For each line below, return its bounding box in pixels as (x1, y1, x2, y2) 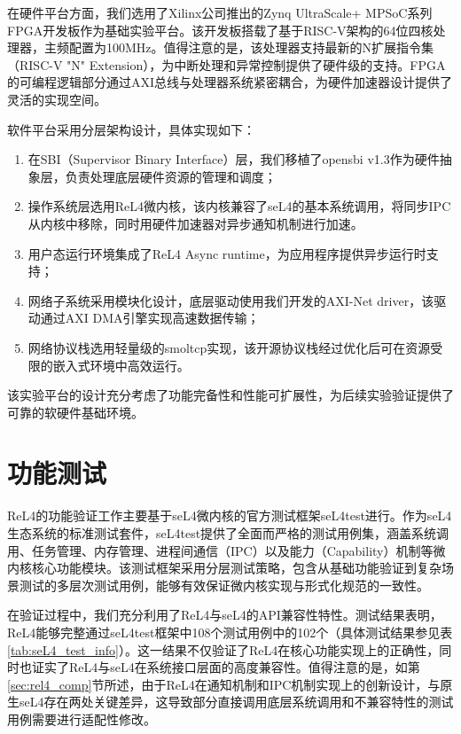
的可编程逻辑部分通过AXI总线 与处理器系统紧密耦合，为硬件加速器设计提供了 (7, 73, 453, 91)
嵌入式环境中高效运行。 (52, 355, 190, 374)
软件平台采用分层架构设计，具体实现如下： (7, 120, 255, 138)
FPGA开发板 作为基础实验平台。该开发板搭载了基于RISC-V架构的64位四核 (7, 20, 434, 39)
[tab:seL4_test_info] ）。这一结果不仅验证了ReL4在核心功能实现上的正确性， (7, 640, 440, 659)
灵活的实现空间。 (7, 90, 106, 108)
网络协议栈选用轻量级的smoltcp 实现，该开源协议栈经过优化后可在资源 (27, 338, 431, 356)
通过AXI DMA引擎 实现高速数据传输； (40, 308, 260, 327)
